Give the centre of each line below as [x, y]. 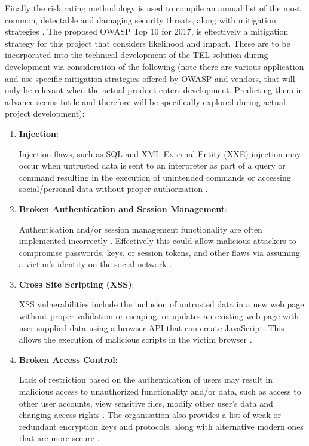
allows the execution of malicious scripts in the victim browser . [135, 339]
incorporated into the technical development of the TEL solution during [137, 55]
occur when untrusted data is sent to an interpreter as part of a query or [152, 165]
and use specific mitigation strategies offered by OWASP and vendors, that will [150, 78]
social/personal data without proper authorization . [113, 189]
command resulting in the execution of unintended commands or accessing [155, 177]
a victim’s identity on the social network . [95, 264]
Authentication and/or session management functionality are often [140, 229]
